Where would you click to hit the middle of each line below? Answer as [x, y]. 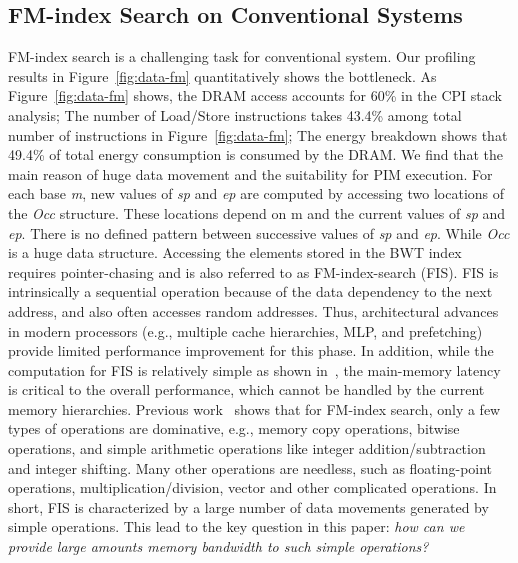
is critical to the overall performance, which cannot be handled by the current [246, 389]
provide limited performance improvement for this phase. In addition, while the [251, 350]
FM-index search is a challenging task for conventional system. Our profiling [242, 56]
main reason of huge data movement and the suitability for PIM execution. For [250, 173]
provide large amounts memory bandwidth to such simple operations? [218, 546]
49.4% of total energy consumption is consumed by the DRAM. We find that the [255, 154]
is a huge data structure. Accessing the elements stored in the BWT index [235, 252]
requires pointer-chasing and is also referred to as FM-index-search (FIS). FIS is [253, 271]
